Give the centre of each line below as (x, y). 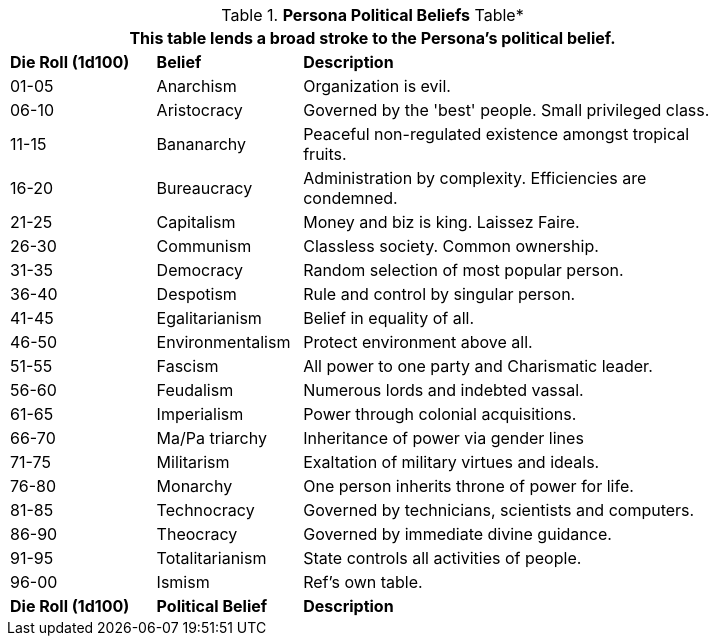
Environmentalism (223, 342)
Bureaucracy (204, 188)
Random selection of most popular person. (463, 270)
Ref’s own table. (363, 582)
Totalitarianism (211, 558)
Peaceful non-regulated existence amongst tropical (496, 134)
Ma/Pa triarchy (211, 438)
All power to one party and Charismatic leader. (478, 366)
